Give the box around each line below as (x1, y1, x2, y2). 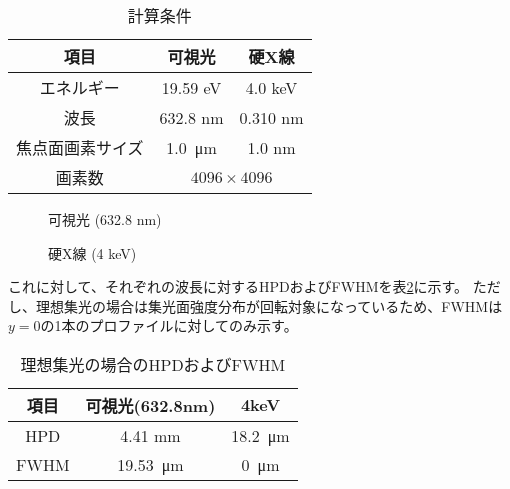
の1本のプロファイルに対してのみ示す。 (40, 315, 298, 336)
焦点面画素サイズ (16, 136, 144, 159)
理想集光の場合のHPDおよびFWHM (20, 352, 286, 376)
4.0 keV (245, 75, 298, 99)
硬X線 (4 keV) (48, 242, 137, 263)
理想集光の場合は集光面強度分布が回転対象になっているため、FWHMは (35, 295, 503, 316)
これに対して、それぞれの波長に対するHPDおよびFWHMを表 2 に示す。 (8, 276, 469, 297)
